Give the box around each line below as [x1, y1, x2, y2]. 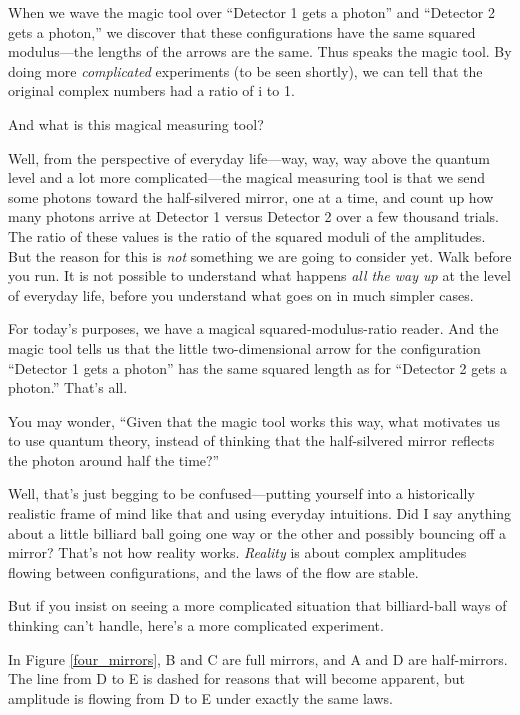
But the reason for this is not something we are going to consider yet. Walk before [8, 245, 512, 266]
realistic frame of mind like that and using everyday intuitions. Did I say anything [8, 503, 512, 524]
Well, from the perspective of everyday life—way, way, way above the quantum [8, 147, 491, 168]
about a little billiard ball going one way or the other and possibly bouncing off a [8, 522, 507, 543]
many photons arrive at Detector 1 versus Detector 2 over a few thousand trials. [8, 206, 500, 227]
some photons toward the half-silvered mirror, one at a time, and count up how [8, 186, 494, 207]
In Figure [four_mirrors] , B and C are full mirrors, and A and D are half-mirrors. [8, 648, 508, 669]
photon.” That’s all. [8, 377, 128, 398]
